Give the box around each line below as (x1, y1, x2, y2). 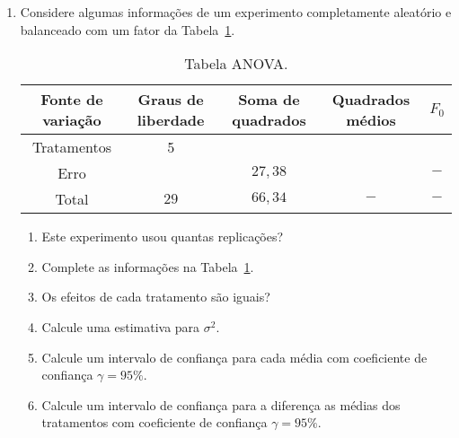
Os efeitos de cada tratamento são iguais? (41, 287, 270, 306)
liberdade (137, 109, 205, 131)
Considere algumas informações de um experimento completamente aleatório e (20, 3, 452, 21)
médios (346, 109, 396, 131)
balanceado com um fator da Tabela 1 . (20, 20, 235, 39)
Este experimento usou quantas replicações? (41, 227, 284, 246)
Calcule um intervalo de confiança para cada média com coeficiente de (41, 347, 428, 366)
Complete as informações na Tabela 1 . (41, 257, 254, 276)
